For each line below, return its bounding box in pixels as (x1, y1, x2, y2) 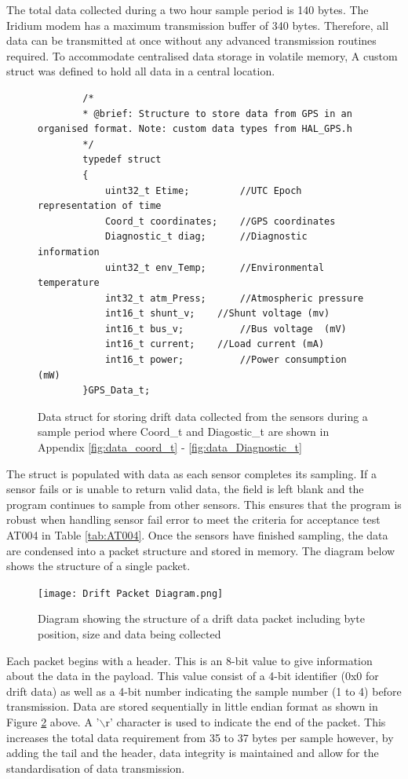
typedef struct (82, 154, 162, 166)
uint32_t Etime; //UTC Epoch (104, 185, 302, 196)
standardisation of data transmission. (6, 759, 185, 776)
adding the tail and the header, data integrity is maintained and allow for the (6, 744, 379, 761)
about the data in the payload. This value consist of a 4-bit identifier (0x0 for (6, 667, 379, 684)
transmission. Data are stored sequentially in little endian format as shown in (6, 698, 378, 715)
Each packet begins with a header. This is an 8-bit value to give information (6, 652, 373, 668)
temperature (38, 277, 100, 289)
